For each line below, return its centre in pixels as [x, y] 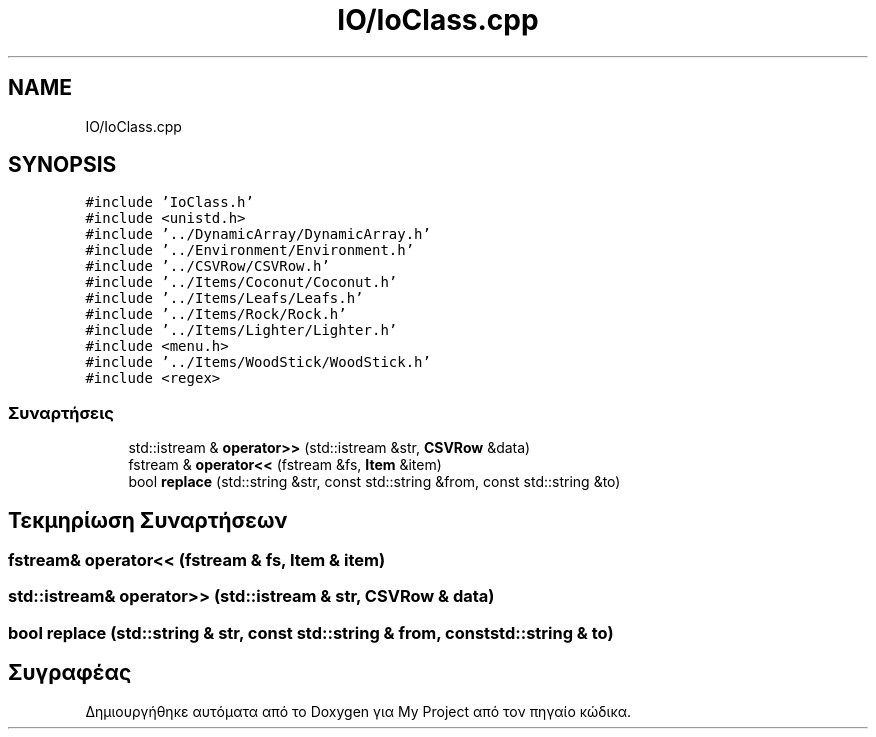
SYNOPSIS [62, 165]
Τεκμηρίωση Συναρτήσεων [148, 520]
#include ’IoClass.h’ [169, 202]
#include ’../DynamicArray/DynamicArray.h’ [258, 234]
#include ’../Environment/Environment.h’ [250, 250]
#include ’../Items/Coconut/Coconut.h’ [241, 282]
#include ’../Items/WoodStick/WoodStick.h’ [258, 362]
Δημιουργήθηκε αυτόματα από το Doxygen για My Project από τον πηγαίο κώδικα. [358, 711]
